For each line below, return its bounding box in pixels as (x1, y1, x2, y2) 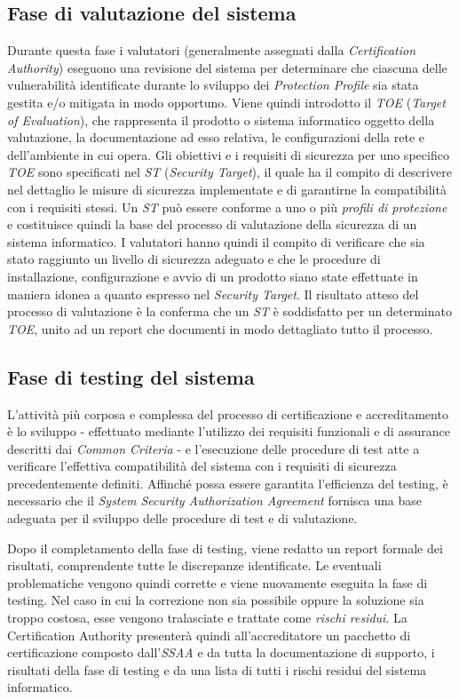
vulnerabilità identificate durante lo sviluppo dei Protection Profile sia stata (7, 75, 419, 94)
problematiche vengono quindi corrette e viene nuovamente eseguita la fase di (7, 573, 428, 592)
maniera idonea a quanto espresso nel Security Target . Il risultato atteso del (7, 284, 419, 303)
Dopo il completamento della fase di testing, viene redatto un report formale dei (7, 538, 443, 557)
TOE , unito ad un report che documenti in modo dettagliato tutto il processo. (7, 319, 433, 338)
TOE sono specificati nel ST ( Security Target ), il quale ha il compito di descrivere (7, 163, 452, 181)
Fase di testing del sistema (7, 362, 255, 390)
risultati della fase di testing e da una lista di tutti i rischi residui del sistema (7, 660, 427, 679)
